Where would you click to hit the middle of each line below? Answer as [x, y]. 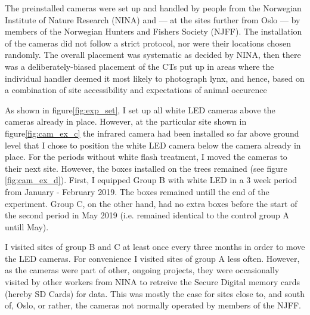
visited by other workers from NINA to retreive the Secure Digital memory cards [153, 282]
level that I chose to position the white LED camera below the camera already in [153, 145]
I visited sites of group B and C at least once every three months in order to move [155, 247]
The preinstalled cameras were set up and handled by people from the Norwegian [153, 8]
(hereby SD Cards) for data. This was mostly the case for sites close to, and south [155, 293]
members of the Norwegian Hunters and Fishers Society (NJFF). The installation [154, 31]
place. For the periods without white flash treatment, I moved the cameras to [146, 157]
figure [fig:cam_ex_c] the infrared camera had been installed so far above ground [152, 133]
